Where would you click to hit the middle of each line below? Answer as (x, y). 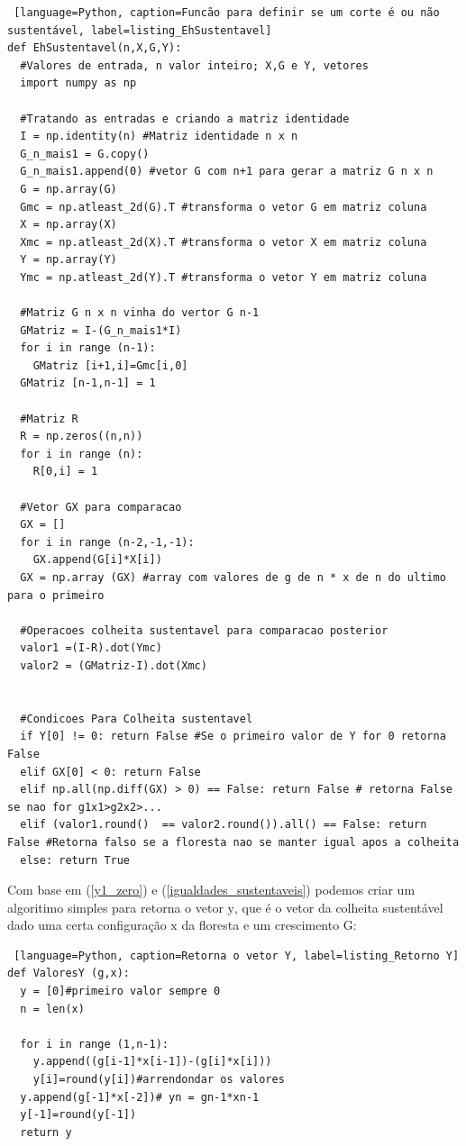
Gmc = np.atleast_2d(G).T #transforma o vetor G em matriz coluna (224, 207)
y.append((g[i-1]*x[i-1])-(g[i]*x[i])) (152, 1062)
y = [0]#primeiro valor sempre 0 (120, 991)
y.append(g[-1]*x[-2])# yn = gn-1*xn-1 (140, 1097)
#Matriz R (49, 418)
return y (46, 1132)
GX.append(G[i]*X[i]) (97, 560)
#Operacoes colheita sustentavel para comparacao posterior (204, 630)
